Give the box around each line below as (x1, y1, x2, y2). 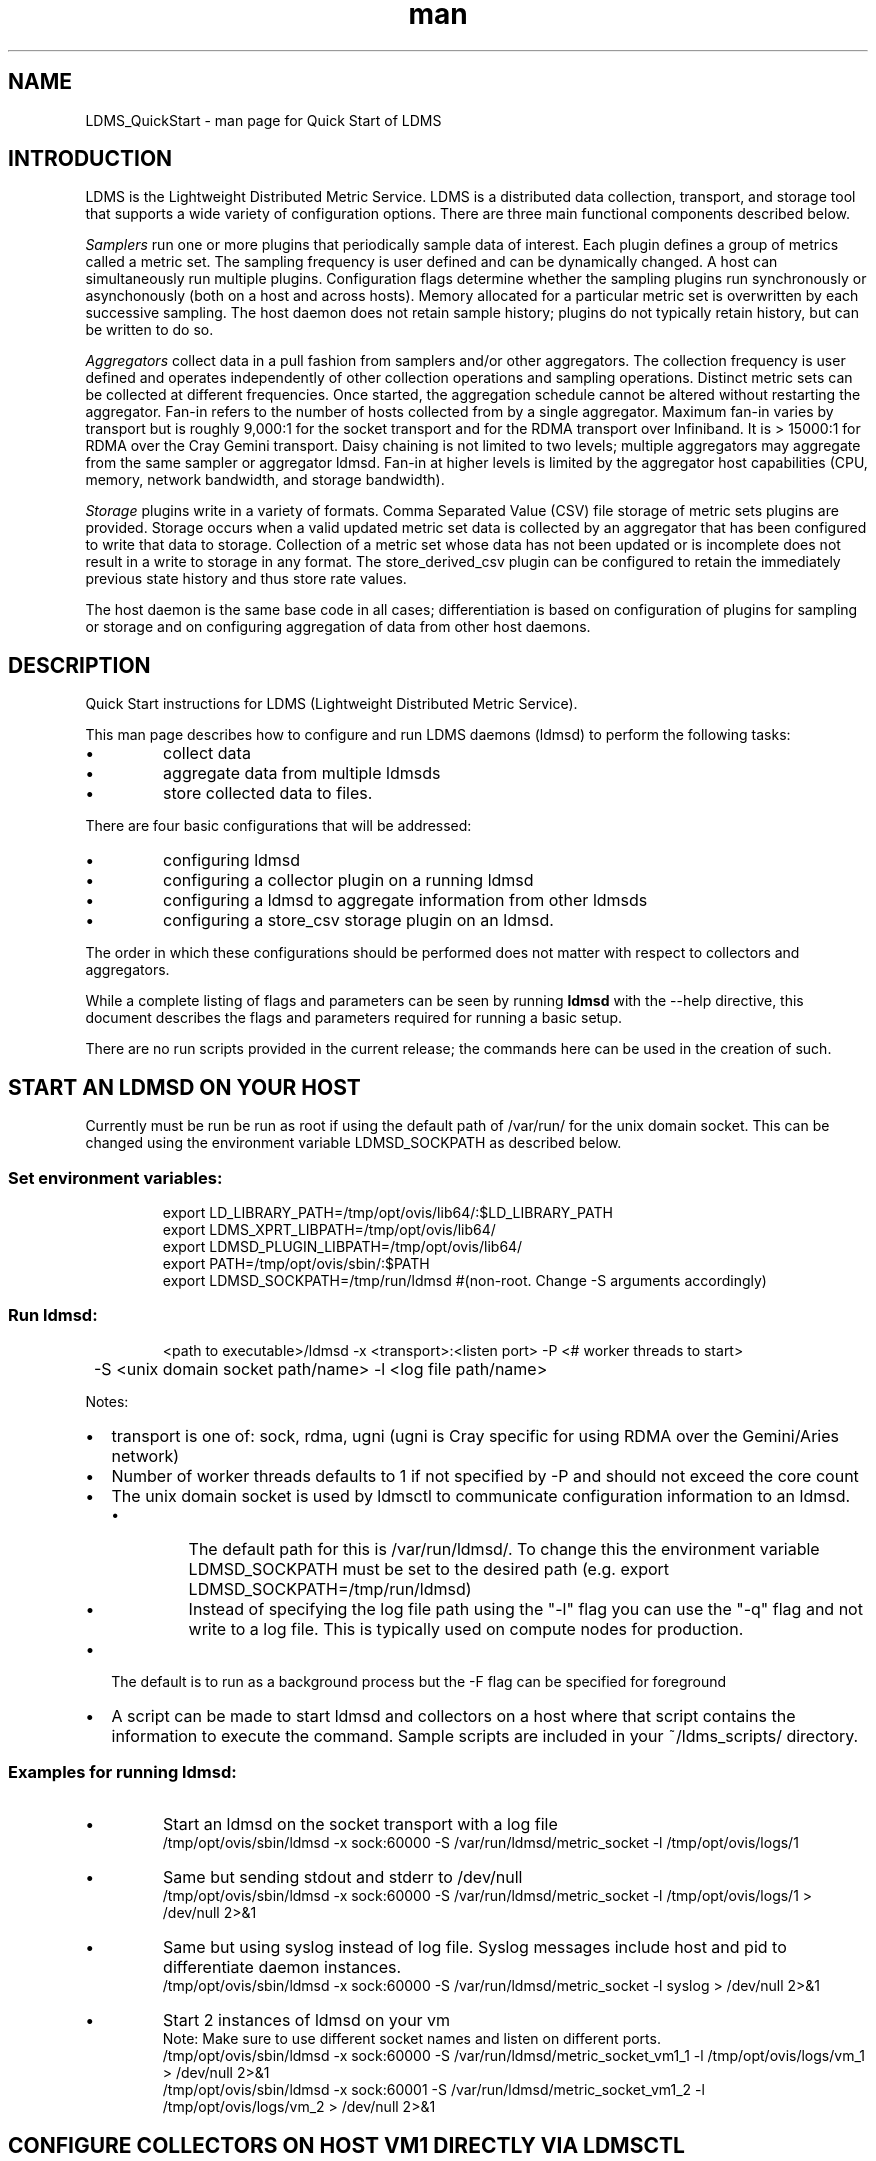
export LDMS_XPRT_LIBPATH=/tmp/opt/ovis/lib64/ (162, 1220, 496, 1238)
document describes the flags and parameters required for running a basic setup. (85, 1009, 623, 1027)
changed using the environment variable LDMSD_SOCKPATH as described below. (85, 1134, 622, 1152)
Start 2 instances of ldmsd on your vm (163, 2010, 451, 2031)
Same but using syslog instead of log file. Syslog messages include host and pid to (163, 1937, 787, 1958)
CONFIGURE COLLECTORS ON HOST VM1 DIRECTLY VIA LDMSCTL (8, 2132, 685, 2158)
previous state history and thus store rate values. (85, 570, 407, 588)
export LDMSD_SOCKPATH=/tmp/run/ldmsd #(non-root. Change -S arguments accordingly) (162, 1271, 767, 1289)
